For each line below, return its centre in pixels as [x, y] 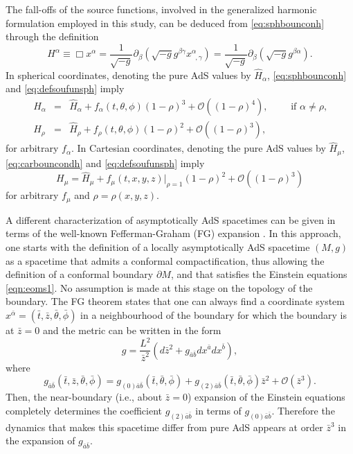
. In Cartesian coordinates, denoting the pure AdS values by [199, 148]
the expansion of [40, 440]
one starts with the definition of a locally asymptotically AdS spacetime [158, 246]
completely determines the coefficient [84, 410]
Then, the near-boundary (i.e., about [84, 397]
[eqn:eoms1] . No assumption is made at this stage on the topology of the [159, 287]
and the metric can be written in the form [132, 330]
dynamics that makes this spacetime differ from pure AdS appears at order [164, 427]
